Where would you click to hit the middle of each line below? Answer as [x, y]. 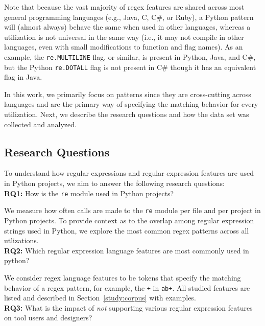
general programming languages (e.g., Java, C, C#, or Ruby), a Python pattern [129, 17]
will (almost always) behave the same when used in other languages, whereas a [127, 27]
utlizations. [21, 240]
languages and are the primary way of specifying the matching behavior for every [131, 104]
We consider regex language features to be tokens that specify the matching [123, 277]
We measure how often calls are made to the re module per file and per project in [132, 210]
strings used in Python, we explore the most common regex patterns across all [127, 230]
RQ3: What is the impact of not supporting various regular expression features [128, 307]
